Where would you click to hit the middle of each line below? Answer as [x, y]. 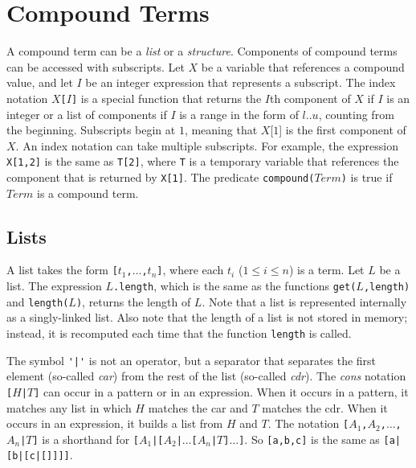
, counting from [356, 114]
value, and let [40, 82]
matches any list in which [69, 407]
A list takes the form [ [62, 270]
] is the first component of [343, 130]
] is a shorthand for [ [86, 439]
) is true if [367, 177]
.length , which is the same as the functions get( [235, 286]
